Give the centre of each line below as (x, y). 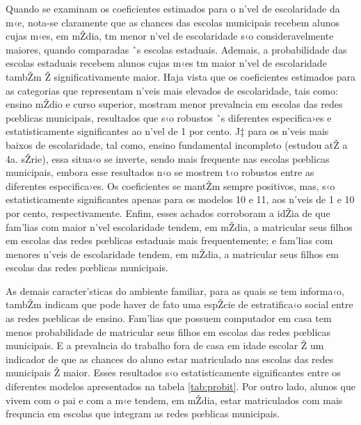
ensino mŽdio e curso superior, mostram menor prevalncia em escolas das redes (174, 104)
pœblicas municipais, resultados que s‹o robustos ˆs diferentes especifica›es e (169, 117)
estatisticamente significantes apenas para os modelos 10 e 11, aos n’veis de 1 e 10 (180, 199)
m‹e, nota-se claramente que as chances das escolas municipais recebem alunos (173, 22)
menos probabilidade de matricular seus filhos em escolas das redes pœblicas (168, 331)
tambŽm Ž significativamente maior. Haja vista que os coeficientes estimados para (180, 76)
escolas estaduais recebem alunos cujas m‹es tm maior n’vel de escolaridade (166, 63)
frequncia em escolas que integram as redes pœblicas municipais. (143, 414)
